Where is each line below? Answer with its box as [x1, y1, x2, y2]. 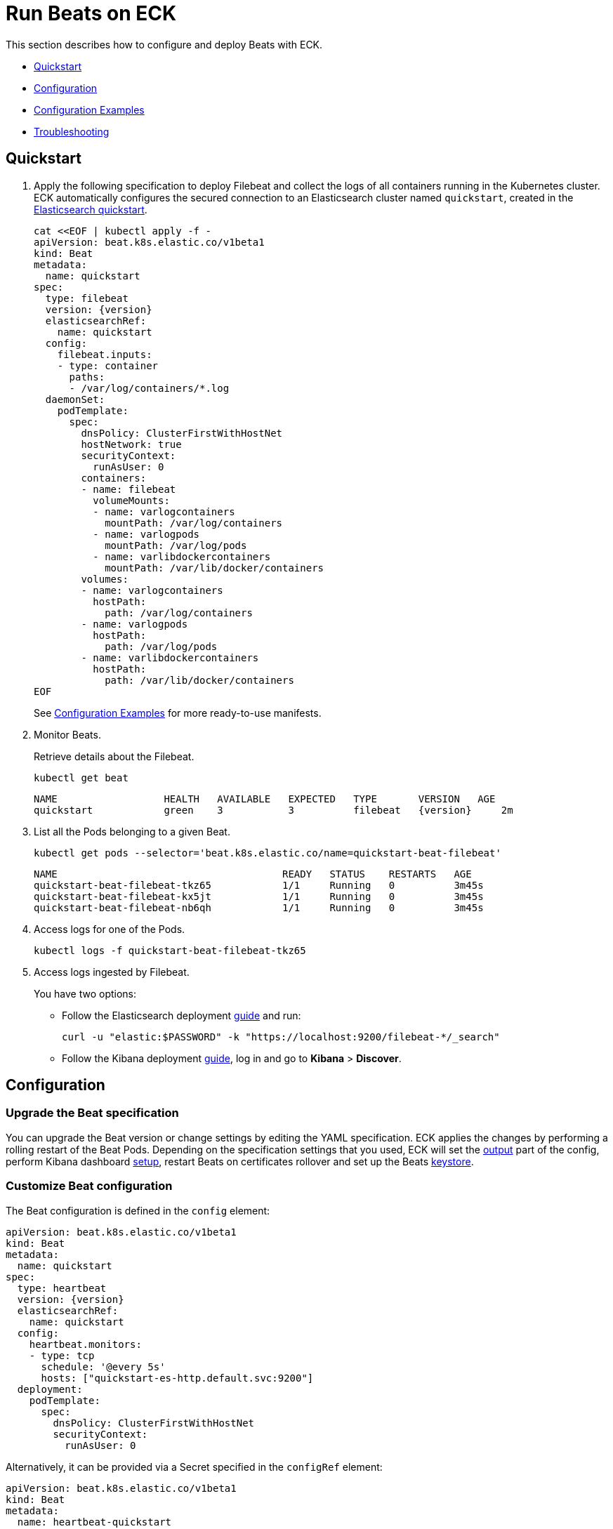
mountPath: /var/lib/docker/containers [105, 562, 324, 574]
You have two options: [34, 987, 137, 1000]
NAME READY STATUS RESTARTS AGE [34, 868, 472, 880]
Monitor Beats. [34, 728, 101, 741]
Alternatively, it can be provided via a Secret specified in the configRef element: [6, 1460, 383, 1473]
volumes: [81, 573, 128, 585]
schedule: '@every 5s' [41, 1361, 166, 1372]
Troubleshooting [34, 125, 110, 138]
